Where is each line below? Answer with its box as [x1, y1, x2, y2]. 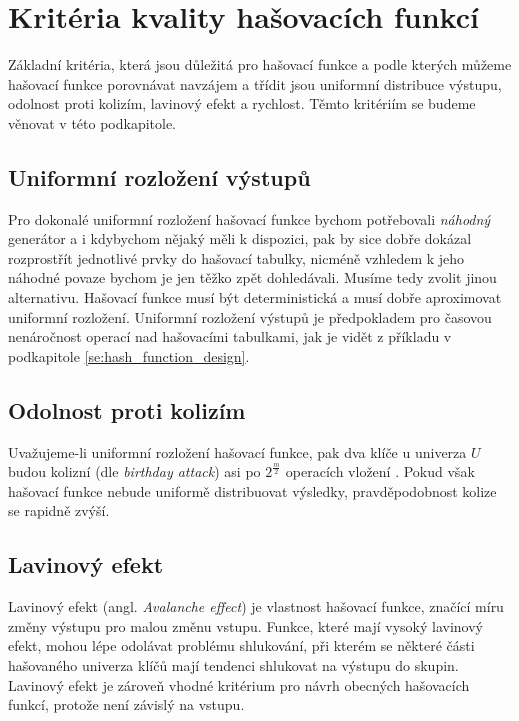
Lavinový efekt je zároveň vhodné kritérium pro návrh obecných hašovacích [8, 674, 470, 695]
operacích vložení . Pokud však [285, 461, 475, 482]
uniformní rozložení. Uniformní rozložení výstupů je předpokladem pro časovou [8, 306, 492, 327]
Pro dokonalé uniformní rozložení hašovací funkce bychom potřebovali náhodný [8, 208, 491, 229]
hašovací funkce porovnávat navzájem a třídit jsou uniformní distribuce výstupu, [8, 73, 502, 94]
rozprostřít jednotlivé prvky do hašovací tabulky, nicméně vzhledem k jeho [8, 247, 465, 268]
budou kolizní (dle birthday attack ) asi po [8, 461, 261, 482]
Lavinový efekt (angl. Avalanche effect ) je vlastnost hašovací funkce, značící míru [8, 596, 504, 617]
